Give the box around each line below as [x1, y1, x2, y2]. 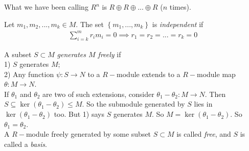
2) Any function [4, 68, 54, 79]
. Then [205, 88, 226, 99]
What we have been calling [4, 2, 88, 12]
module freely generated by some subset [26, 129, 151, 139]
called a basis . [4, 138, 47, 149]
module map [197, 68, 236, 79]
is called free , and [176, 129, 231, 139]
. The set [76, 18, 104, 29]
